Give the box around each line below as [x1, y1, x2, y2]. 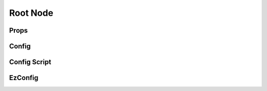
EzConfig [9, 74, 39, 82]
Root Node [9, 7, 54, 18]
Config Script [9, 58, 51, 66]
